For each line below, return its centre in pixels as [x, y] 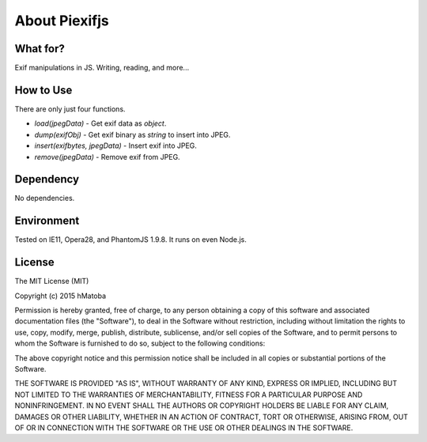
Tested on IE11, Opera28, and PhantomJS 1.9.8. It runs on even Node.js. [130, 240]
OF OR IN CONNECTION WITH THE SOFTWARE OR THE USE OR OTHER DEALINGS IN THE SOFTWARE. [184, 428]
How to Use [43, 90]
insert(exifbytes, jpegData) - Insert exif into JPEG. [116, 145]
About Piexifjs [62, 21]
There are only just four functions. [70, 109]
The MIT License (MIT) [52, 281]
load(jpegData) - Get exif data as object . [100, 123]
